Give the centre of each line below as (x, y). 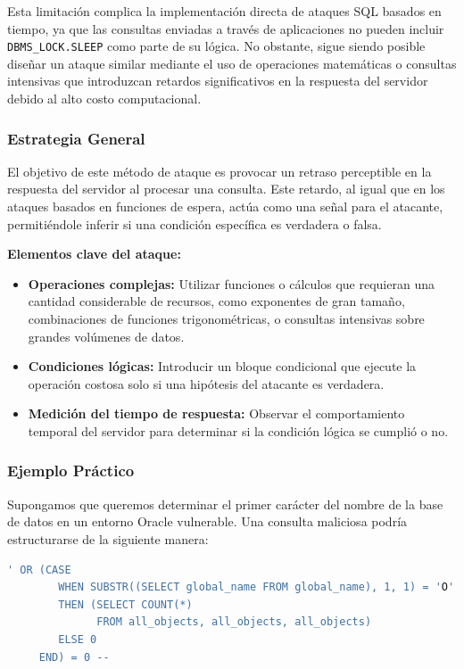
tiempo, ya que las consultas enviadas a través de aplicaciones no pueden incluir (226, 28)
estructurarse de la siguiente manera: (108, 538)
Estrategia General (76, 138)
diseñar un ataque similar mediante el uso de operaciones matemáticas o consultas (232, 63)
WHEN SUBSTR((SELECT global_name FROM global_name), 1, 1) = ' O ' (257, 587)
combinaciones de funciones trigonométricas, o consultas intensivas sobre (226, 318)
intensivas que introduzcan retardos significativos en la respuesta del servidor (218, 81)
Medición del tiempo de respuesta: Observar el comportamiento (216, 413)
